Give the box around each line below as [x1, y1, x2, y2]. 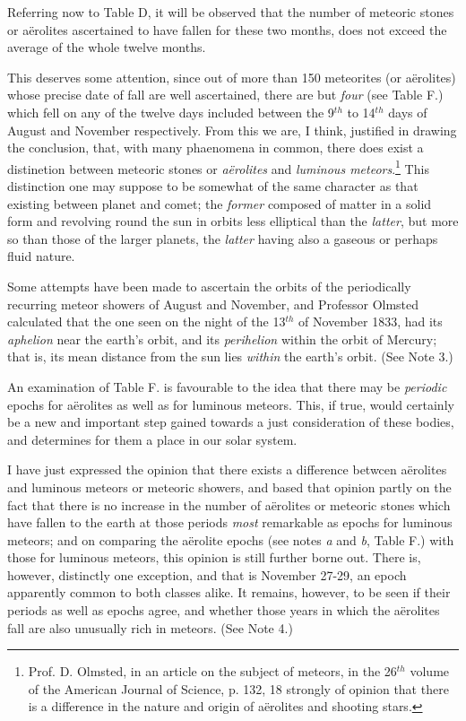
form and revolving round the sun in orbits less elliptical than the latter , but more [7, 212, 459, 230]
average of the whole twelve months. [7, 38, 206, 56]
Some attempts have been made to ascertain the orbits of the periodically [7, 276, 411, 295]
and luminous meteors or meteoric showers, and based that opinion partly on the [7, 477, 452, 496]
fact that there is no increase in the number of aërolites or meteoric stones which [7, 495, 451, 514]
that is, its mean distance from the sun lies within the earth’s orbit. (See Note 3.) [7, 347, 453, 366]
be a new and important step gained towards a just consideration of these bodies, [7, 413, 454, 431]
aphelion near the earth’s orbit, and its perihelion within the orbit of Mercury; [7, 329, 437, 348]
